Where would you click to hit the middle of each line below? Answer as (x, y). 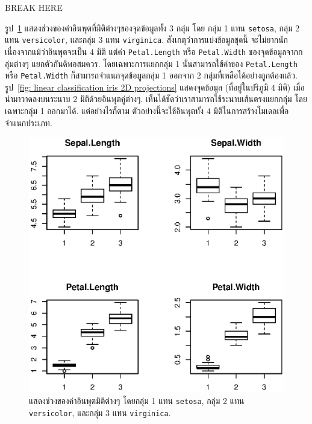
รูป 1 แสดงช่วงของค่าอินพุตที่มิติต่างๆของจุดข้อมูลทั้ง (86, 27)
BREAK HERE (34, 7)
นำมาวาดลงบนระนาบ (38, 99)
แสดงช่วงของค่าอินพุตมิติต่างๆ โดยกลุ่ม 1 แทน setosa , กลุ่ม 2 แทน (137, 401)
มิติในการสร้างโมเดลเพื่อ (251, 111)
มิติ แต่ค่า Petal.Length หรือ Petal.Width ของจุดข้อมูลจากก (200, 51)
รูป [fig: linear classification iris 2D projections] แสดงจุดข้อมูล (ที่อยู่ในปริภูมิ (137, 87)
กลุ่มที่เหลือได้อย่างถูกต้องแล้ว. (251, 75)
